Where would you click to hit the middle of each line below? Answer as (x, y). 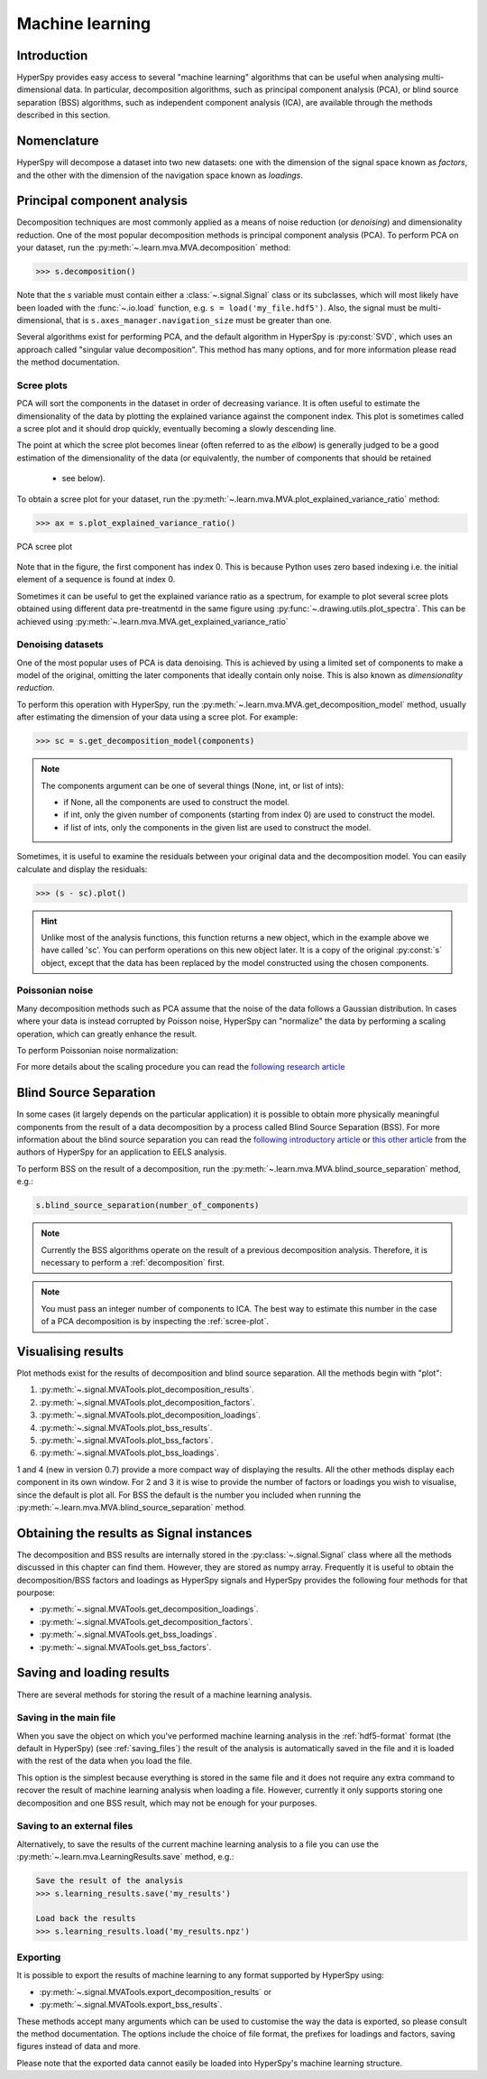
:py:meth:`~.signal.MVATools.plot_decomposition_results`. (147, 1389)
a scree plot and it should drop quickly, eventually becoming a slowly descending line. (177, 429)
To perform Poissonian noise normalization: (97, 1051)
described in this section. (64, 115)
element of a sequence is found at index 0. (96, 580)
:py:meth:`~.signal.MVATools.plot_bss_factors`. (126, 1441)
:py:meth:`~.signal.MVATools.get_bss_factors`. (125, 1647)
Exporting (39, 1957)
